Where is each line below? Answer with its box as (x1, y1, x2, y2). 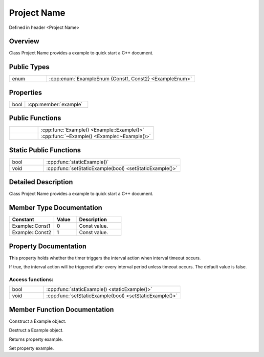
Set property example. (9, 345, 54, 351)
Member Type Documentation (9, 204, 103, 212)
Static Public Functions (9, 146, 81, 154)
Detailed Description (9, 178, 73, 186)
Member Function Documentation (9, 305, 114, 313)
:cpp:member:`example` (27, 101, 83, 108)
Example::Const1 (12, 223, 51, 230)
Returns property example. (9, 336, 63, 342)
